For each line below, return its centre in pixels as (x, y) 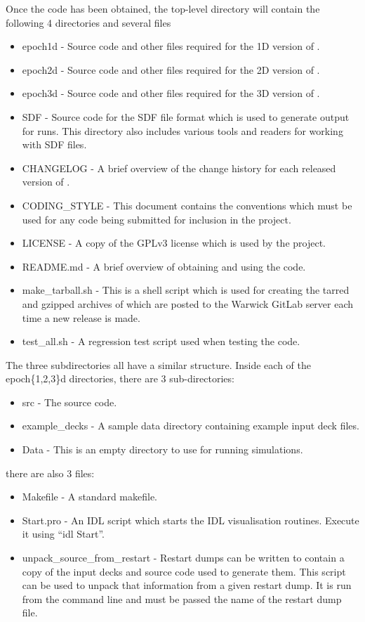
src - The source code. (69, 402)
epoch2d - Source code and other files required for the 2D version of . (171, 69)
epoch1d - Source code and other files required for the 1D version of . (171, 46)
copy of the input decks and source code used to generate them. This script (184, 571)
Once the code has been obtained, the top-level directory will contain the (163, 8)
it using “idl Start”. (63, 534)
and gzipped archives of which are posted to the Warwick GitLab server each (188, 303)
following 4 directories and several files (88, 22)
